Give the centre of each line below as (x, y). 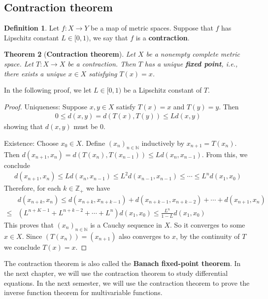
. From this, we (225, 154)
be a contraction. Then (102, 63)
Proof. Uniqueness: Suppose (46, 106)
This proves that (29, 225)
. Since (32, 236)
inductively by (163, 143)
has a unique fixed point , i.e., (191, 63)
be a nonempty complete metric (193, 54)
